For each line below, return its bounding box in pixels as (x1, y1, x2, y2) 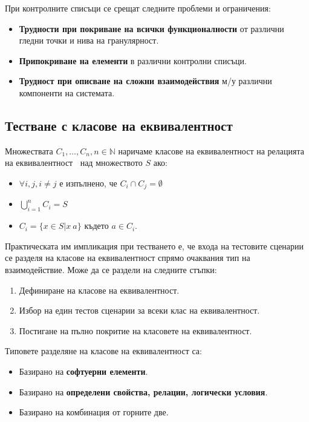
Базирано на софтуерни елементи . (19, 364, 148, 377)
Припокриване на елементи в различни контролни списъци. (19, 54, 247, 67)
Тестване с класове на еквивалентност (5, 116, 233, 134)
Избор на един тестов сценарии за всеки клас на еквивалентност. (19, 304, 260, 317)
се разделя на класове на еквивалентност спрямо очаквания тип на (5, 251, 250, 264)
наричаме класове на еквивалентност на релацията (118, 144, 304, 157)
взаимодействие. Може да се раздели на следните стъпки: (5, 263, 217, 275)
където (84, 219, 109, 232)
